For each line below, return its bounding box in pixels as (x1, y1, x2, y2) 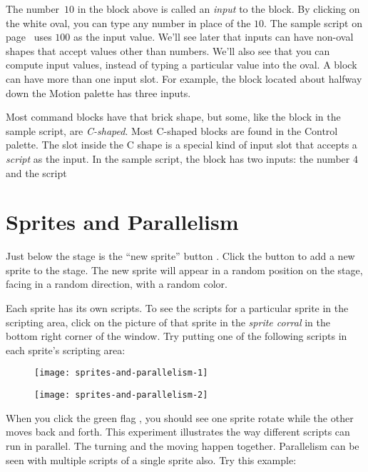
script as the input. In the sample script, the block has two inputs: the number (6, 151, 350, 166)
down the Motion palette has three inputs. (6, 85, 191, 100)
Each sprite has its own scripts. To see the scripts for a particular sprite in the (6, 301, 349, 316)
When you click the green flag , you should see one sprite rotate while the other (6, 410, 354, 425)
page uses (6, 29, 52, 44)
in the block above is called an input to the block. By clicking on (77, 1, 360, 16)
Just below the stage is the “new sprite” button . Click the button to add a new (6, 248, 355, 263)
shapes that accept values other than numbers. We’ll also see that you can (6, 43, 330, 58)
